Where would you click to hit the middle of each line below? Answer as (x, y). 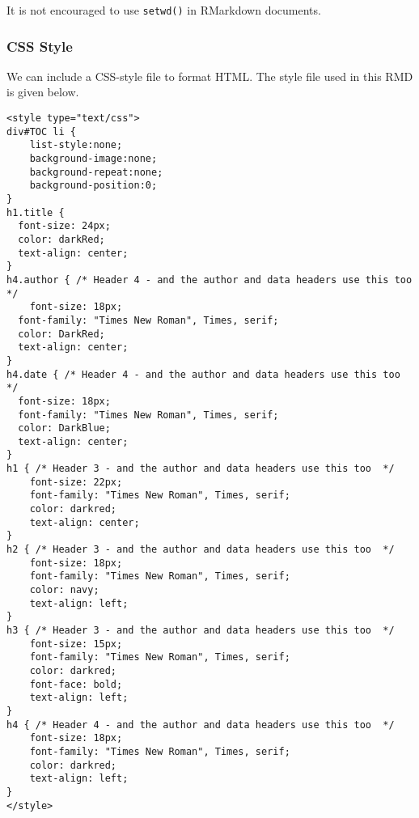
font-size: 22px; (76, 482)
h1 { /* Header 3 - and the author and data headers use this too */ (201, 469)
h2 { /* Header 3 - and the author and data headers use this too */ (201, 550)
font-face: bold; (76, 684)
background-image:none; (93, 159)
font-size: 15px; (76, 644)
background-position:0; (93, 186)
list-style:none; (76, 145)
